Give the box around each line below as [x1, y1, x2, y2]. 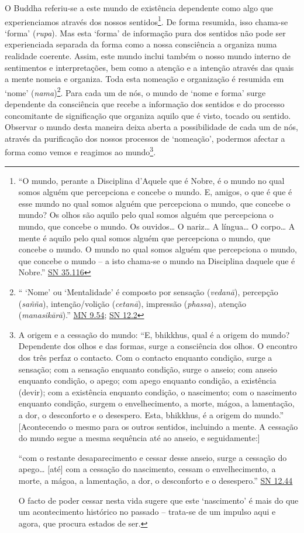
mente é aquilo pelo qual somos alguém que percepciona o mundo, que [18, 231, 271, 244]
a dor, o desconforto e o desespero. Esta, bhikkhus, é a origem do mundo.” [18, 408, 284, 421]
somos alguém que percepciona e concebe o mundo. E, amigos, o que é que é [18, 186, 292, 198]
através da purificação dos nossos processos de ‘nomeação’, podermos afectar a [5, 132, 285, 144]
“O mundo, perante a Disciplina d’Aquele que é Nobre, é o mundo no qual [18, 174, 285, 186]
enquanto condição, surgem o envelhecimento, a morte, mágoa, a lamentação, [18, 397, 295, 409]
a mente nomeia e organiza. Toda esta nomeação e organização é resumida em [5, 73, 284, 85]
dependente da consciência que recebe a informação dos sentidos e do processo [5, 98, 285, 110]
